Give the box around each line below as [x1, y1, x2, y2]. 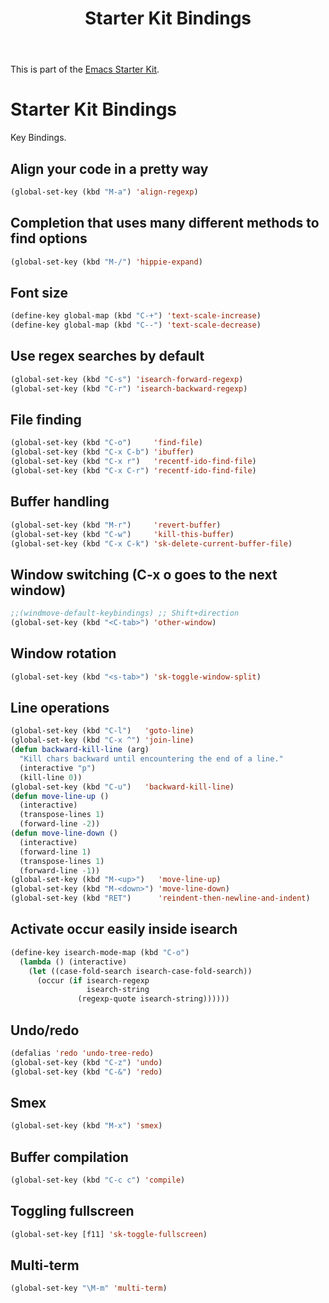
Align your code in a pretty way [10, 160, 209, 177]
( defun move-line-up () [10, 791, 110, 801]
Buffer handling [10, 493, 110, 511]
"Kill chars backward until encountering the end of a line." [19, 754, 284, 764]
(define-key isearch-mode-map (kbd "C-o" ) [10, 947, 190, 957]
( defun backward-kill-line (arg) [10, 745, 150, 755]
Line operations [10, 700, 110, 717]
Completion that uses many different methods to [10, 215, 320, 232]
